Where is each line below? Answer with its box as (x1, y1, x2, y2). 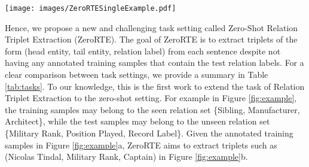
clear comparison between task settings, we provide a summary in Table (5, 68, 268, 81)
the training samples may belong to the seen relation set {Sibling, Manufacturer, (5, 103, 300, 116)
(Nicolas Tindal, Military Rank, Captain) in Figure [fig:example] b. (5, 150, 248, 163)
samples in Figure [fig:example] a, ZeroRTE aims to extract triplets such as (5, 138, 277, 151)
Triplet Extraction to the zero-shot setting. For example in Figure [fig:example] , (5, 92, 297, 104)
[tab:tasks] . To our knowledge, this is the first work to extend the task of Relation (5, 80, 305, 92)
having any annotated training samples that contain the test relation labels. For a (5, 56, 304, 69)
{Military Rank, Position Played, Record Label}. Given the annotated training (5, 127, 293, 139)
